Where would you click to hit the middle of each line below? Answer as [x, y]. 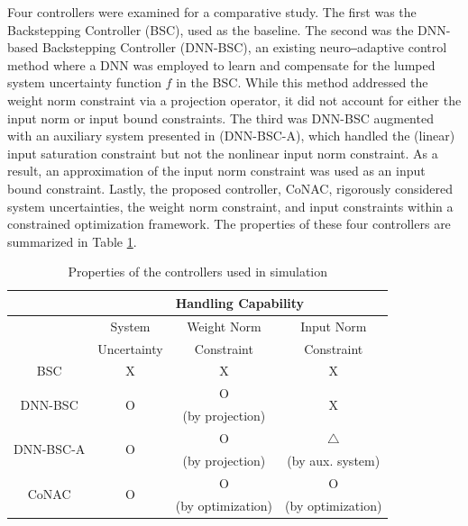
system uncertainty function [84, 82]
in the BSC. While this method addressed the [302, 82]
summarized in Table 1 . [72, 241]
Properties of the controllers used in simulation [198, 272]
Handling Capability [240, 302]
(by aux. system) [334, 460]
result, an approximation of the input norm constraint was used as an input [216, 171]
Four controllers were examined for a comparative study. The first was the [212, 12]
